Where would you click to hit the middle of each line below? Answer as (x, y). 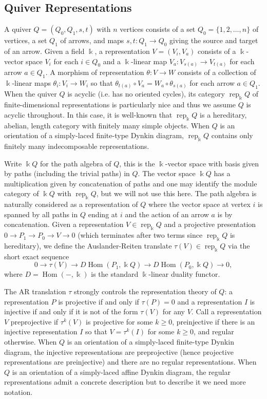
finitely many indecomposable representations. (77, 146)
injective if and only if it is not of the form (71, 311)
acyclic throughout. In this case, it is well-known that (88, 114)
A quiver (18, 29)
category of (22, 193)
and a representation (210, 301)
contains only (232, 135)
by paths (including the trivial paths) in (67, 173)
